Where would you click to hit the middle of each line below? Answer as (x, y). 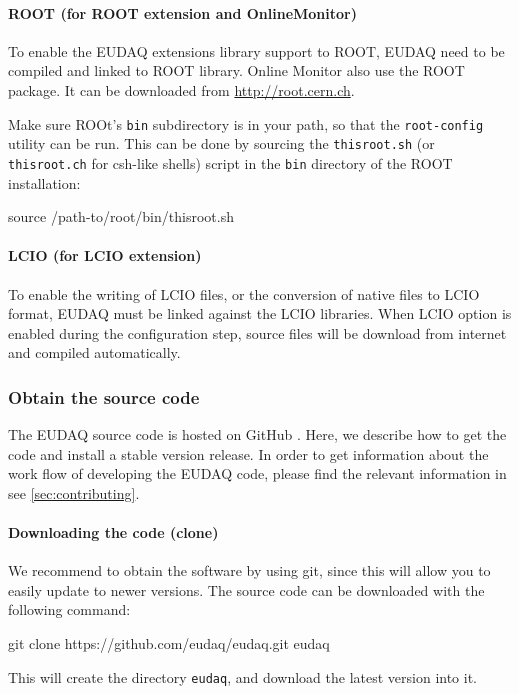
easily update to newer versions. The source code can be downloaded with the (246, 589)
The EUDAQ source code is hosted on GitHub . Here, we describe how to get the (257, 434)
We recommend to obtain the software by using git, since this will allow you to (249, 570)
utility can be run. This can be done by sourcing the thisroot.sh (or (221, 143)
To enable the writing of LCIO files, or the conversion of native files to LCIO (244, 293)
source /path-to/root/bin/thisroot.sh (121, 216)
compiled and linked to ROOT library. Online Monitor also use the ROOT (236, 70)
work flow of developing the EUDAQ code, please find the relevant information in (257, 473)
